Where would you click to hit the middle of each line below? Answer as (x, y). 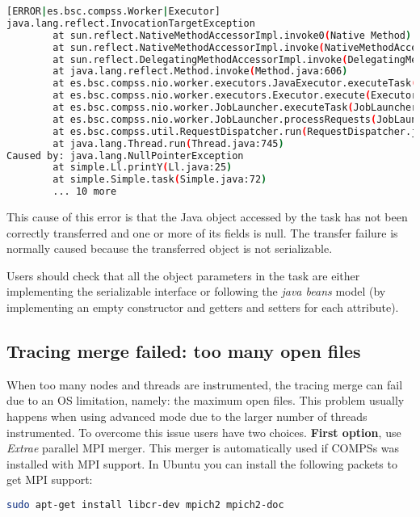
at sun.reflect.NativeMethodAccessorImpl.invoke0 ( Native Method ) (232, 35)
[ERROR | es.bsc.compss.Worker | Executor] (113, 11)
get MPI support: (50, 479)
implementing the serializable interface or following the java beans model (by (196, 291)
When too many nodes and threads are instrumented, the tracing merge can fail (205, 384)
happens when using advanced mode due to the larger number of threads (187, 416)
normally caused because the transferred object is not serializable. (170, 248)
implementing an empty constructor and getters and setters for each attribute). (203, 307)
